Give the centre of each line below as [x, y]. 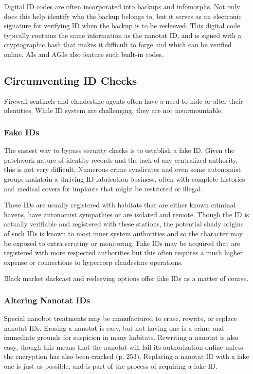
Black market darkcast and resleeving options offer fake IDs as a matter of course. [126, 278]
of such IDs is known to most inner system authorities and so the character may [123, 233]
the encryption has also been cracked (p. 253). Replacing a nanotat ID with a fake [126, 356]
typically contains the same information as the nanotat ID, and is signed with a [123, 35]
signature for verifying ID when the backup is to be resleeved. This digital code [122, 26]
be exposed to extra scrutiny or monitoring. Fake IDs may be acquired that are [122, 243]
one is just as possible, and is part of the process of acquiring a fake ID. [111, 366]
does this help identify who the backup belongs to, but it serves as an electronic [123, 16]
